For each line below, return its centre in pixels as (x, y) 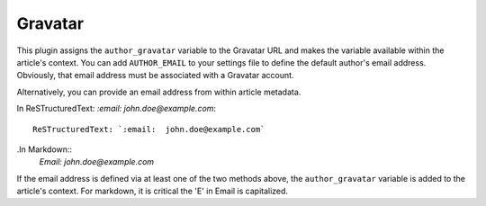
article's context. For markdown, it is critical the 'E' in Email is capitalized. (152, 191)
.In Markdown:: (44, 149)
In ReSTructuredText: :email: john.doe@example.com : (116, 109)
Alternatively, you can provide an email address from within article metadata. (159, 92)
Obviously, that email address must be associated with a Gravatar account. (155, 76)
